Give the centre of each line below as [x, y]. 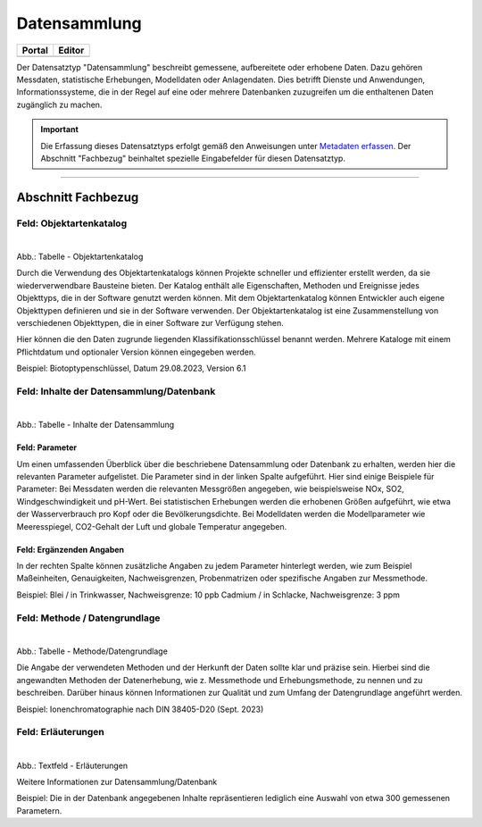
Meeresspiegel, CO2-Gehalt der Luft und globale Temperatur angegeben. [152, 526]
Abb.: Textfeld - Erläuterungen [72, 765]
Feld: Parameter [47, 447]
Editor [71, 50]
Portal [35, 50]
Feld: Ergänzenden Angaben [71, 549]
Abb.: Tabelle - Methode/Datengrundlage [92, 651]
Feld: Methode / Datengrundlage [88, 618]
